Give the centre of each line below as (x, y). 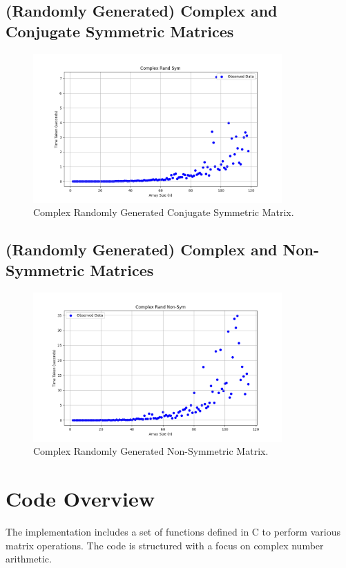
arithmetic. (29, 559)
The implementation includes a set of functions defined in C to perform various (173, 532)
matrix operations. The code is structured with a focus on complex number (165, 545)
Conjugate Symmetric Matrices (120, 31)
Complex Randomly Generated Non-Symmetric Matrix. (151, 451)
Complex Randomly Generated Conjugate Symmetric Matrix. (164, 212)
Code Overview (80, 499)
